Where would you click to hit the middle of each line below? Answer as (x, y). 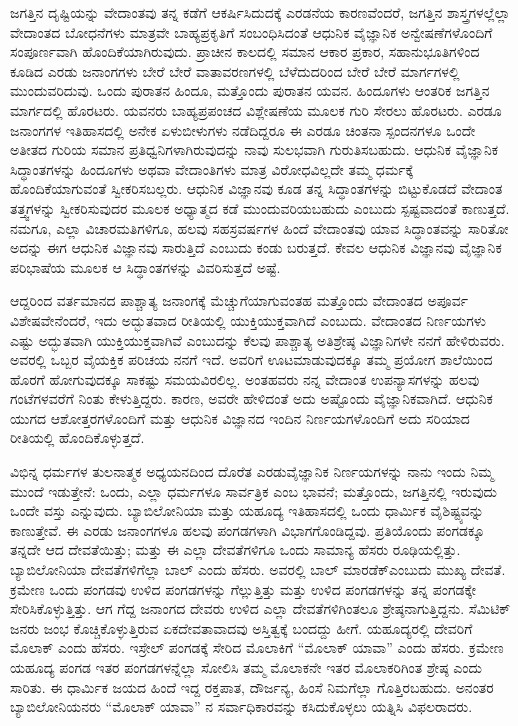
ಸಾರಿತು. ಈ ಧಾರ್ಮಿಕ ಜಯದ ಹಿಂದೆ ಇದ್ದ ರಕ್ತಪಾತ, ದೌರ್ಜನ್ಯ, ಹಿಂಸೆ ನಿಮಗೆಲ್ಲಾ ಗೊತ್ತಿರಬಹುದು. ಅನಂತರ (252, 686)
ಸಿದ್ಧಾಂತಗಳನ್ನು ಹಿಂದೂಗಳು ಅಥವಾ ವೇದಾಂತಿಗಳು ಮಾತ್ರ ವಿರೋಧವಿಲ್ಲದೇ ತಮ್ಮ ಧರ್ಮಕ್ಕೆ (212, 168)
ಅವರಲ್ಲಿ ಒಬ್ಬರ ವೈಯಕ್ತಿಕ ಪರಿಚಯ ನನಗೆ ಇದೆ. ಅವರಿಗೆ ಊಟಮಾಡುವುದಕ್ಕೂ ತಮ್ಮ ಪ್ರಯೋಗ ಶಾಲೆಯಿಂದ (251, 359)
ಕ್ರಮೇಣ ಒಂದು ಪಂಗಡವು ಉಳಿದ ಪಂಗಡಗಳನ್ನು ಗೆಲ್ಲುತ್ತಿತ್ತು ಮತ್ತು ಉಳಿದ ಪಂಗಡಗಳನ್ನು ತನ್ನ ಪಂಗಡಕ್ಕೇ (243, 588)
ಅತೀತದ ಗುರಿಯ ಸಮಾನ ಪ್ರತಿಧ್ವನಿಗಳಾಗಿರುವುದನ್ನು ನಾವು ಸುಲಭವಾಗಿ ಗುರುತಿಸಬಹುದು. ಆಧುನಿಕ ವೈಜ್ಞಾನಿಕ (254, 149)
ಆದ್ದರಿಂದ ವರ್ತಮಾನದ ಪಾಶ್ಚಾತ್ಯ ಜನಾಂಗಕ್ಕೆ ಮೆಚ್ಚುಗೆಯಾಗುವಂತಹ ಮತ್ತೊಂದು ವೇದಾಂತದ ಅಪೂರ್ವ (239, 300)
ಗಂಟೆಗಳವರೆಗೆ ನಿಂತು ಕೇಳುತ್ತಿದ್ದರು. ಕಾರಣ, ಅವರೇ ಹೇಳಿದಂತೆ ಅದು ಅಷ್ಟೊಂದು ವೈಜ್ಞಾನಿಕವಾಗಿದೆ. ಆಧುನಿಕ (251, 398)
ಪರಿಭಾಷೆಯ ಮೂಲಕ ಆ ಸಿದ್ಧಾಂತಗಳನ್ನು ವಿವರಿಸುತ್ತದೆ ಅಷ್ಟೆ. (145, 266)
